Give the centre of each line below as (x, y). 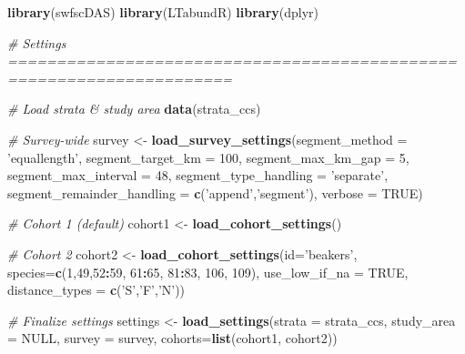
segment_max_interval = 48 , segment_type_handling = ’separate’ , (198, 175)
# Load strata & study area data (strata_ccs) (134, 109)
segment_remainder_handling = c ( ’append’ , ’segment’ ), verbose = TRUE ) (215, 192)
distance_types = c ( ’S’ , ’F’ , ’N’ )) (96, 290)
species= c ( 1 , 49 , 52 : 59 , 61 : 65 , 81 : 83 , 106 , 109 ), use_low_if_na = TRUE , (208, 272)
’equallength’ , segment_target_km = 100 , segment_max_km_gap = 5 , (208, 157)
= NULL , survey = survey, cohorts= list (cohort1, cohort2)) (172, 338)
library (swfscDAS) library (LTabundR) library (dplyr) (163, 12)
